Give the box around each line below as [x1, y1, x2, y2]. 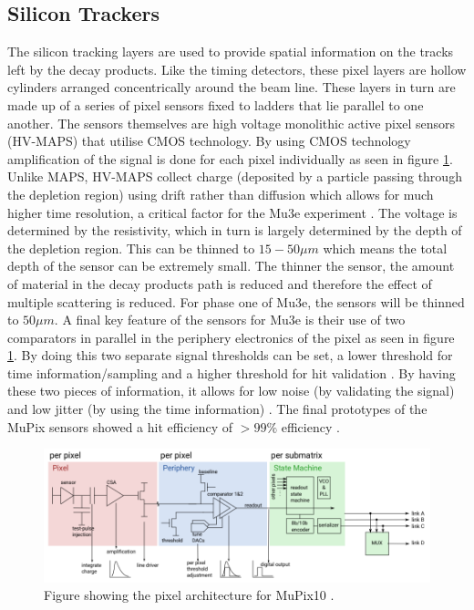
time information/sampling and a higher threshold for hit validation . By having [7, 363, 456, 382]
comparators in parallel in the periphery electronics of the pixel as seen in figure [7, 327, 455, 346]
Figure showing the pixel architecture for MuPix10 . [44, 585, 335, 605]
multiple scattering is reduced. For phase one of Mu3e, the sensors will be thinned [7, 292, 465, 311]
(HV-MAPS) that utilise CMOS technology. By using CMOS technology [7, 131, 411, 150]
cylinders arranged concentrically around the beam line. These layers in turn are [7, 78, 456, 97]
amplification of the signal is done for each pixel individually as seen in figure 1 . [7, 149, 453, 168]
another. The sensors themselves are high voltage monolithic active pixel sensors [7, 113, 456, 132]
